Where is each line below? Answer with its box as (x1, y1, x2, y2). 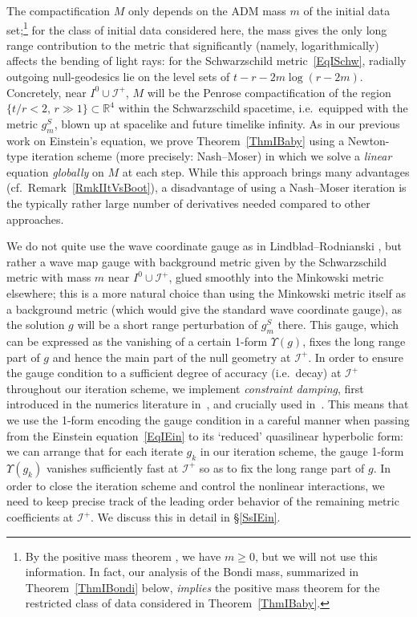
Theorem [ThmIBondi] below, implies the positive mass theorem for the (25, 578, 380, 595)
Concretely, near (6, 83, 87, 100)
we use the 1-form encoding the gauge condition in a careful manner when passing (6, 411, 410, 428)
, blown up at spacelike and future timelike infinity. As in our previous (54, 115, 400, 132)
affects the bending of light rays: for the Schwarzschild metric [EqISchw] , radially (6, 52, 407, 69)
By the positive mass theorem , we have (25, 547, 221, 564)
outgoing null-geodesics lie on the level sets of (6, 68, 230, 85)
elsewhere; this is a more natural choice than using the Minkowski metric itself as (6, 284, 407, 301)
